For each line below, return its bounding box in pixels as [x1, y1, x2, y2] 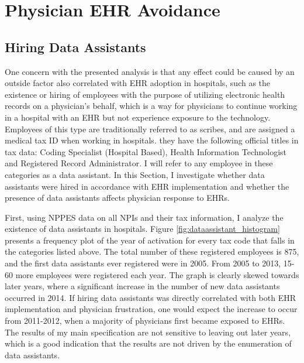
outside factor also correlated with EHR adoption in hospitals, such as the [5, 77, 271, 89]
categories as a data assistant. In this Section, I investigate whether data [5, 168, 265, 180]
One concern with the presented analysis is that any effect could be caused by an [5, 65, 295, 77]
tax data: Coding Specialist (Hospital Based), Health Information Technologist [5, 145, 287, 157]
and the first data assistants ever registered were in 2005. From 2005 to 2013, [5, 257, 281, 269]
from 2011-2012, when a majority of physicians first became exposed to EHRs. [5, 314, 285, 327]
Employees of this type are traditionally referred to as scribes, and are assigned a [5, 122, 295, 135]
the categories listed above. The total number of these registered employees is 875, [5, 245, 299, 258]
